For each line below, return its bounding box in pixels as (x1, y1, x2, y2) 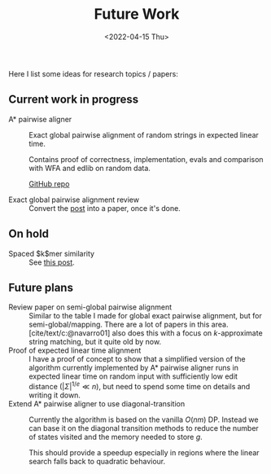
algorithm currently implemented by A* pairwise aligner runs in (28, 363, 238, 373)
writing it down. (28, 390, 81, 400)
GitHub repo (28, 178, 70, 188)
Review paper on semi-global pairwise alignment (8, 302, 173, 312)
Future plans (8, 280, 73, 294)
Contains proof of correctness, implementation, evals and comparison (28, 154, 264, 164)
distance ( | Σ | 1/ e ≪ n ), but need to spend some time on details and (28, 380, 251, 392)
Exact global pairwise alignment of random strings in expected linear (28, 129, 259, 139)
